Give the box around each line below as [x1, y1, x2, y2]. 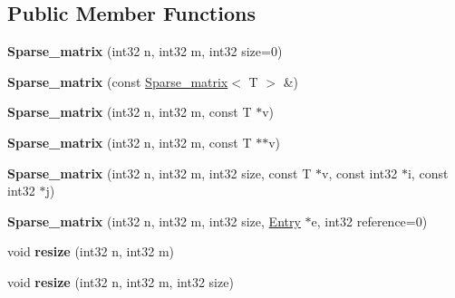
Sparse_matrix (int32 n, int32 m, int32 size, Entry [7, 211, 301, 230]
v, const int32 [322, 163, 398, 182]
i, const [407, 163, 449, 182]
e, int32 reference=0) [311, 211, 428, 230]
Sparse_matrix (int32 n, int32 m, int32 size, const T [7, 163, 312, 182]
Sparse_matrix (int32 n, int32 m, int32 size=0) [7, 42, 283, 61]
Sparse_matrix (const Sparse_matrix [7, 72, 228, 91]
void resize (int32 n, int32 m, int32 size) [7, 272, 234, 291]
